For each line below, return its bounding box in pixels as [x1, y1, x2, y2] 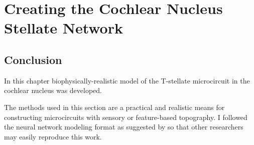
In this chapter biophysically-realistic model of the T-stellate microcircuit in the [4, 75, 250, 85]
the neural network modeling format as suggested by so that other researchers [4, 121, 243, 132]
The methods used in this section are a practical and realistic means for [4, 101, 225, 112]
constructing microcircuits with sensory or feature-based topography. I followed [4, 111, 247, 122]
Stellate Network [4, 17, 123, 38]
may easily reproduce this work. [4, 131, 102, 141]
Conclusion [4, 51, 62, 67]
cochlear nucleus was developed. [4, 85, 102, 95]
